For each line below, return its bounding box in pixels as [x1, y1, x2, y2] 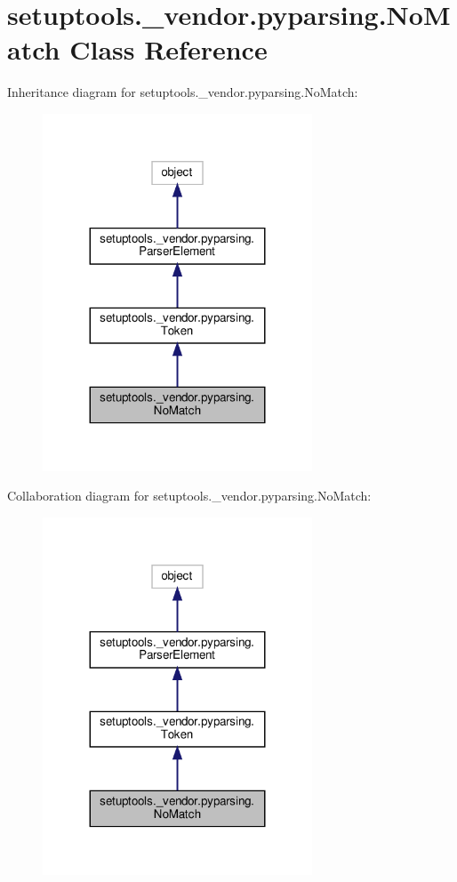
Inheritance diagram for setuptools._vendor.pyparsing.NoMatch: [7, 83, 358, 101]
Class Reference [69, 31, 268, 68]
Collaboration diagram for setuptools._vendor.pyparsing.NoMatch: [7, 486, 372, 505]
